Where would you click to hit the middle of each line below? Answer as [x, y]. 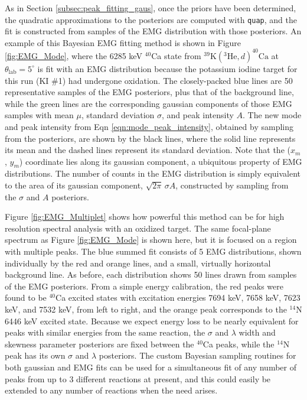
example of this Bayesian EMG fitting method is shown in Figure [123, 42]
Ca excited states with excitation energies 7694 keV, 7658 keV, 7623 [178, 297]
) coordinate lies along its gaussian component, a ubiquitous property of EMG [161, 161]
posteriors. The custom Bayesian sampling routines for [197, 355]
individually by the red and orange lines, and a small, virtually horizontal [138, 263]
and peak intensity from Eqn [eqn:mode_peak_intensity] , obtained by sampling [149, 126]
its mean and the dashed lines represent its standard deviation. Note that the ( [148, 150]
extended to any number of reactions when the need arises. [111, 390]
